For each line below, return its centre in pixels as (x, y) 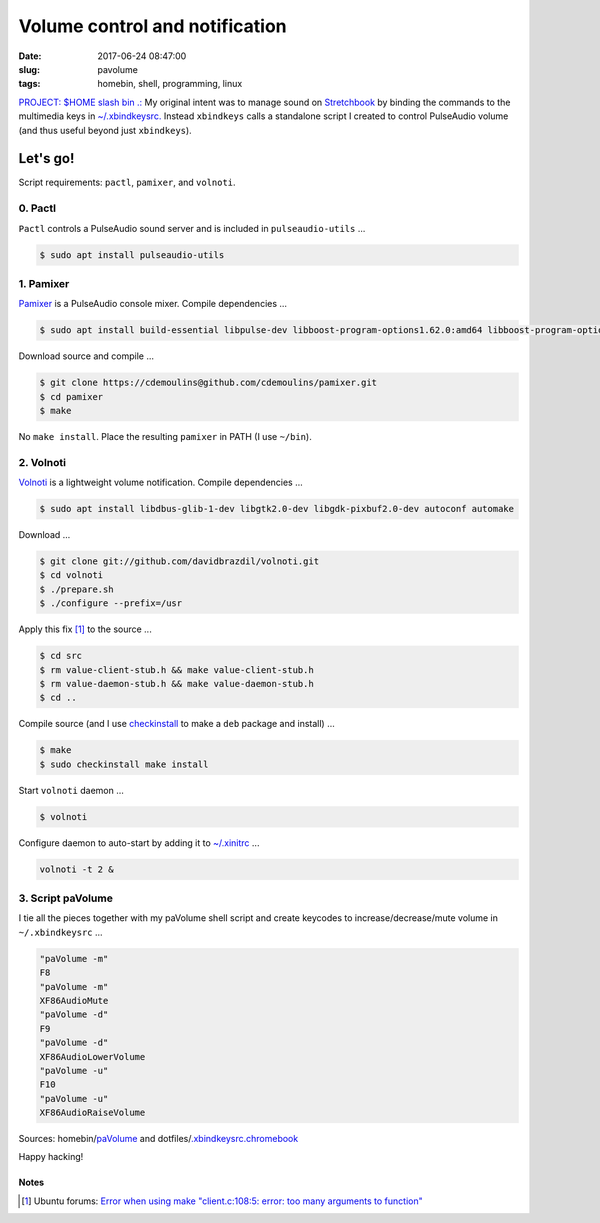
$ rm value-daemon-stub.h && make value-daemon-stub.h (176, 683)
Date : (30, 56)
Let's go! (46, 158)
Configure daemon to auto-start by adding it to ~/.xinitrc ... (139, 842)
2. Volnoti (42, 462)
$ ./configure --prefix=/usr (111, 603)
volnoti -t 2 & (76, 869)
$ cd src (61, 656)
